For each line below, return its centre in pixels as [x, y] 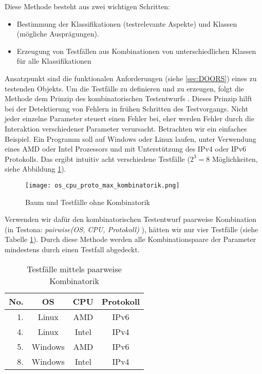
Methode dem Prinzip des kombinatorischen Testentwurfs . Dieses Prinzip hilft [128, 98]
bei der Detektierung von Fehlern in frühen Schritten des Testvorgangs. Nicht [127, 108]
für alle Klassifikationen [54, 61]
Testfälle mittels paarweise [74, 269]
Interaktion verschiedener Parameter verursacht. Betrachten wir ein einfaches [126, 128]
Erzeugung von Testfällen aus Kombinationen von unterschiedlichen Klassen [136, 51]
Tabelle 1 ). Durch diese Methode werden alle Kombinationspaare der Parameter [130, 239]
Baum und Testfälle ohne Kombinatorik [88, 202]
